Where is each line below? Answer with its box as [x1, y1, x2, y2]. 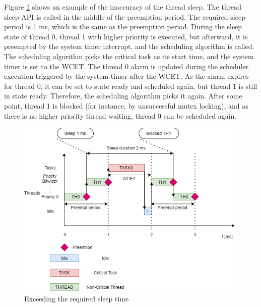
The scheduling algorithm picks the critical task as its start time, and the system [4, 50, 254, 61]
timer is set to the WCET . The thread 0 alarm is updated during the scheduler [4, 61, 249, 71]
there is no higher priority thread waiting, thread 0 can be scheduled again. [4, 110, 237, 121]
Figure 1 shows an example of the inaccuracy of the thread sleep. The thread [4, 2, 242, 12]
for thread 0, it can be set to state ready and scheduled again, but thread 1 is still [4, 80, 257, 91]
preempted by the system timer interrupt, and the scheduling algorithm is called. [4, 41, 254, 52]
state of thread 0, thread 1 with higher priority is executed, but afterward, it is [4, 31, 248, 41]
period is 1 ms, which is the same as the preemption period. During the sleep [4, 21, 242, 32]
